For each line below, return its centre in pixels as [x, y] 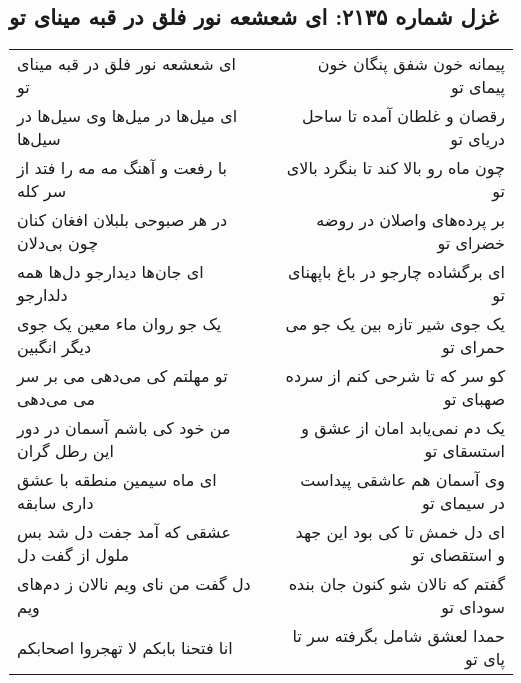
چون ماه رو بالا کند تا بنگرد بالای [395, 168]
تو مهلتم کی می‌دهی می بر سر [122, 376]
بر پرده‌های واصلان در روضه [410, 220]
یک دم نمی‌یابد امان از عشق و [403, 428]
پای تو [485, 659]
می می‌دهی [56, 399]
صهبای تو [474, 399]
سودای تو [473, 607]
